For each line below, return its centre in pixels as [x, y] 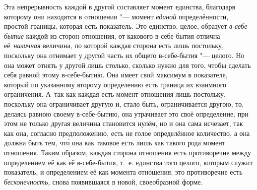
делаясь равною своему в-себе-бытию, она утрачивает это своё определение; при [126, 113]
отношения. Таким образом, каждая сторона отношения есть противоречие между [128, 152]
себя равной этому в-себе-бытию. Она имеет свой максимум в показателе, [116, 75]
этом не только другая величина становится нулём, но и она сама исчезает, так [124, 123]
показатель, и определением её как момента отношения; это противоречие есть [123, 172]
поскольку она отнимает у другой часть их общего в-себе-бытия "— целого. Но [124, 55]
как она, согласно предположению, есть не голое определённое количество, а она [127, 133]
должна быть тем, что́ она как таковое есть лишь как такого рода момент [115, 143]
